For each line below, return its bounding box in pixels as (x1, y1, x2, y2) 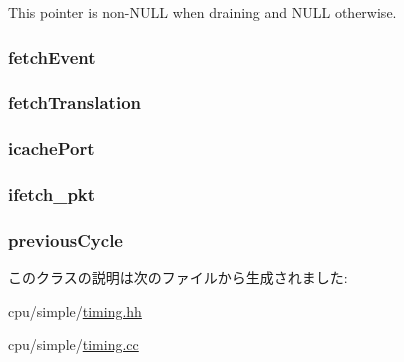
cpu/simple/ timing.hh (8, 300, 142, 321)
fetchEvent (8, 44, 96, 69)
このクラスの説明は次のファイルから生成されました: (8, 267, 348, 288)
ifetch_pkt (8, 182, 96, 207)
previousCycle (8, 227, 123, 252)
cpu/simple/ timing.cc (8, 334, 139, 355)
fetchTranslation (8, 90, 142, 115)
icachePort (8, 136, 95, 161)
